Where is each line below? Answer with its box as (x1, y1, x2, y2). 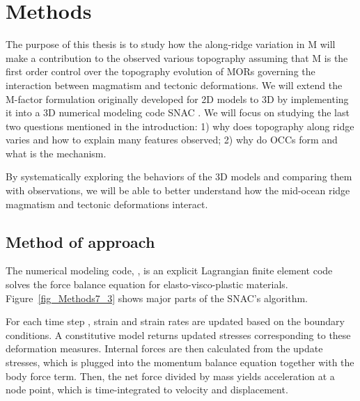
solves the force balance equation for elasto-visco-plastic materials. (6, 277, 288, 292)
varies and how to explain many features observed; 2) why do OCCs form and (6, 132, 338, 147)
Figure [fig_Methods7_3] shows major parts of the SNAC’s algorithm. (6, 290, 308, 305)
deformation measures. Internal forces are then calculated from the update (6, 341, 323, 356)
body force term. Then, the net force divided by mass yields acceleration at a (6, 368, 335, 383)
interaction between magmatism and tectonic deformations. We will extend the (6, 77, 343, 92)
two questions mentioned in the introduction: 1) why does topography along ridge (6, 118, 354, 133)
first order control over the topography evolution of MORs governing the (6, 64, 315, 79)
